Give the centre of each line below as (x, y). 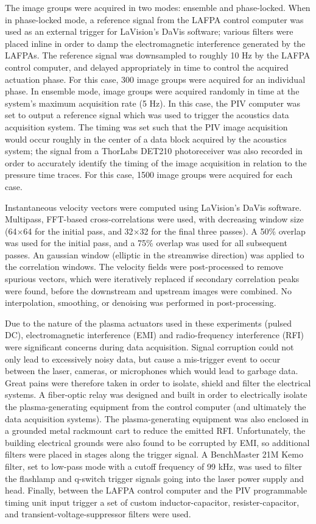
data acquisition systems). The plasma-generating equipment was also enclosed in (157, 418)
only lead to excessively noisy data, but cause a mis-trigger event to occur (143, 359)
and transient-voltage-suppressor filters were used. (98, 514)
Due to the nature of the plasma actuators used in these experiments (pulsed (148, 323)
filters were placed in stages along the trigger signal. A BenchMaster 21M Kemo (154, 454)
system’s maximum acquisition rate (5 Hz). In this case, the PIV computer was (153, 103)
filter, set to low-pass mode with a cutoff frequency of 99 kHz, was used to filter (154, 466)
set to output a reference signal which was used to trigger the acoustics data (147, 115)
